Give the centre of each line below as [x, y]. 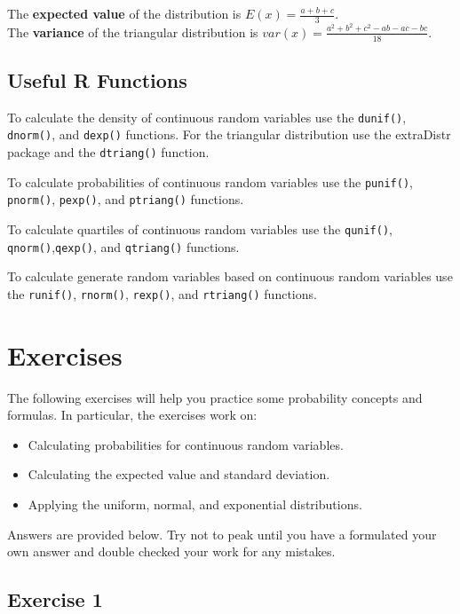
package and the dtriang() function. [108, 152]
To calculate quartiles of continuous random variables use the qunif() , [200, 229]
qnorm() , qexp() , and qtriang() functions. [123, 246]
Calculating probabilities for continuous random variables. [186, 444]
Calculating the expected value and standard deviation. [179, 474]
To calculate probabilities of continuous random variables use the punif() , [210, 181]
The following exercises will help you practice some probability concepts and [215, 397]
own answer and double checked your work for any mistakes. [171, 551]
